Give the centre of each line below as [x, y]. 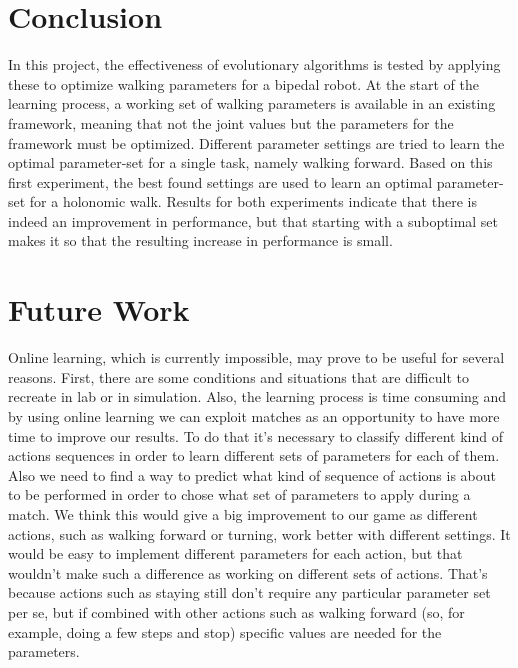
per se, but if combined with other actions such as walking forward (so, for [236, 611]
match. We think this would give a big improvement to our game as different [243, 513]
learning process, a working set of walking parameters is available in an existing [252, 103]
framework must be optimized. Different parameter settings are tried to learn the [256, 142]
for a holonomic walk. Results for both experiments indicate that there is [253, 201]
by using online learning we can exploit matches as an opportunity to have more [254, 415]
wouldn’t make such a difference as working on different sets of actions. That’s [248, 572]
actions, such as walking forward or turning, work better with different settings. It [259, 533]
